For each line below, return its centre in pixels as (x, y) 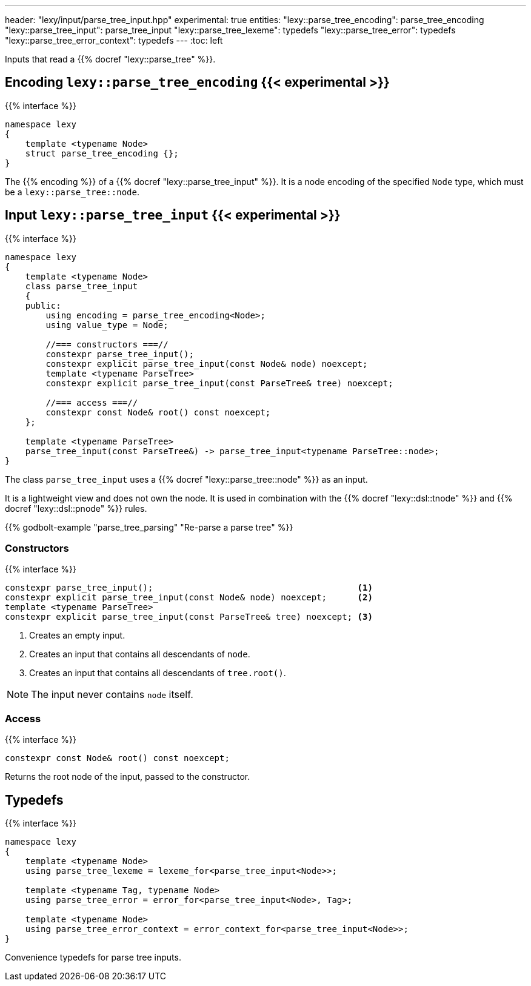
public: (43, 305)
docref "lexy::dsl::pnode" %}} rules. (76, 508)
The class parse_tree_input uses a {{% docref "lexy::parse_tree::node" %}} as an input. (186, 479)
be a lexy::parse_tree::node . (72, 192)
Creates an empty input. (77, 636)
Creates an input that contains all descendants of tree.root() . (158, 673)
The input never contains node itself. (112, 695)
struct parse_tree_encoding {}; (102, 153)
